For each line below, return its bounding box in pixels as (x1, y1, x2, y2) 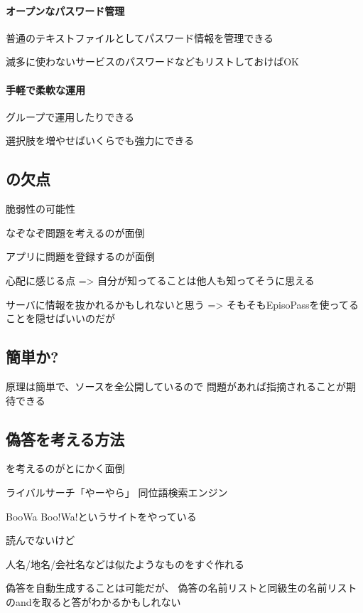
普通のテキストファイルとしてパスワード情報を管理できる (6, 30, 273, 45)
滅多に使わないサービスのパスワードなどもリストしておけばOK (6, 54, 299, 69)
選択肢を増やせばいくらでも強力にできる (6, 133, 195, 148)
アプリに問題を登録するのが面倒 (6, 249, 155, 264)
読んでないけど (6, 533, 75, 548)
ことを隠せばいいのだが (6, 311, 115, 326)
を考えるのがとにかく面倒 (6, 461, 125, 476)
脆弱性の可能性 (6, 201, 75, 216)
